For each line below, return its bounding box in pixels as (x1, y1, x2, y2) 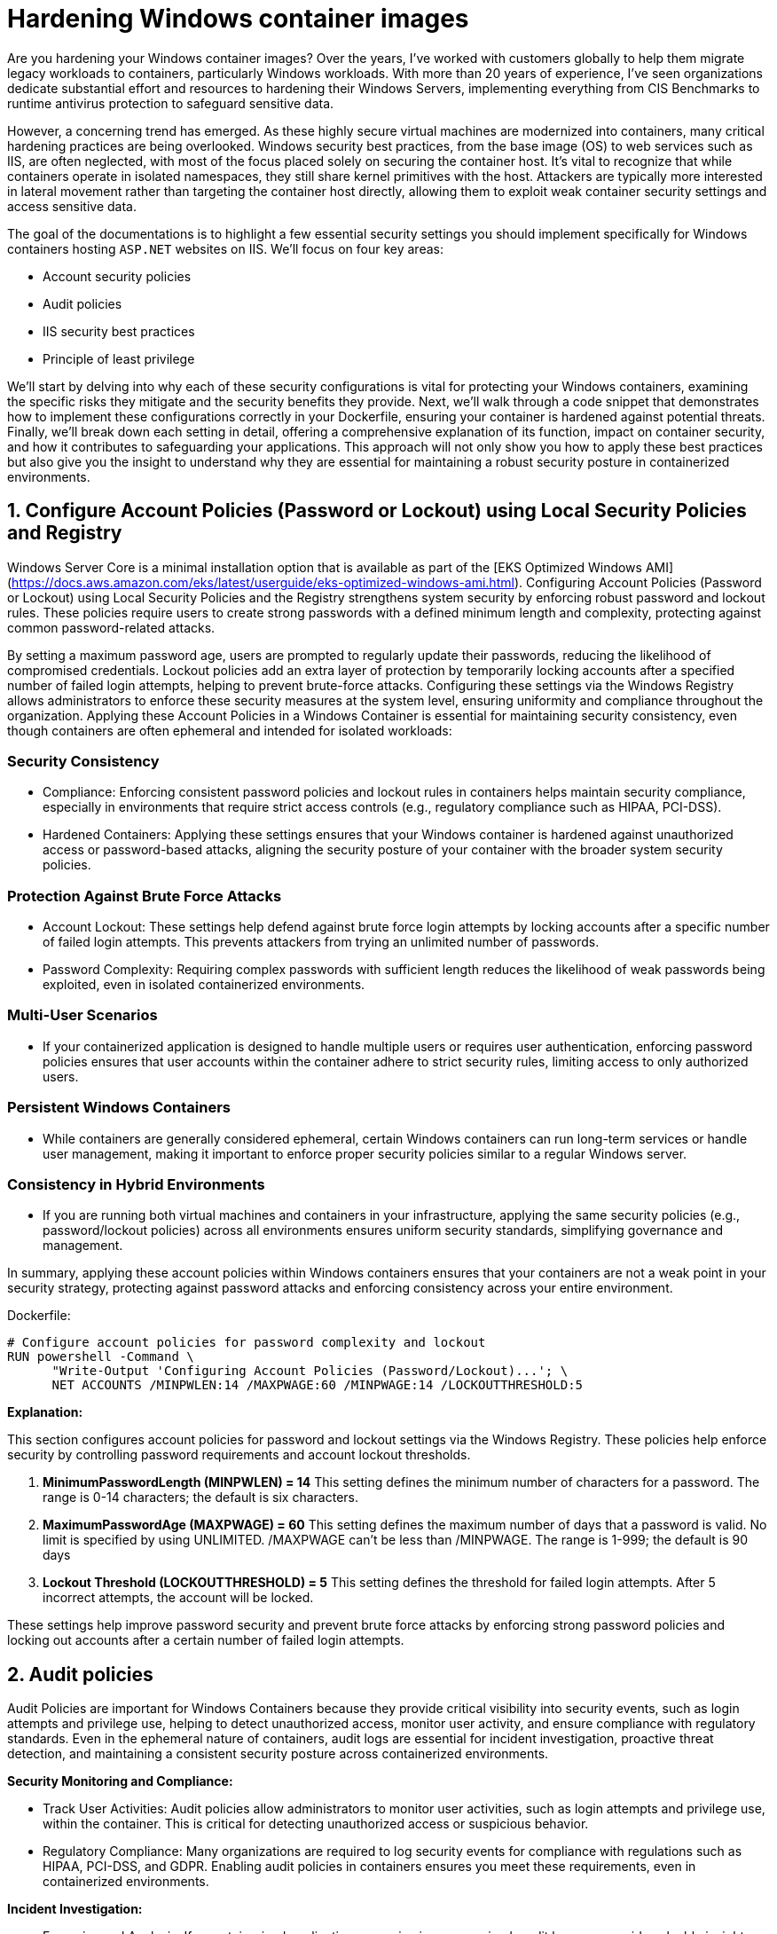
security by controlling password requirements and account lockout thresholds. (7, 1447, 471, 1463)
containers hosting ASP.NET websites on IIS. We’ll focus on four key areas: (7, 240, 443, 256)
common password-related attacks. (7, 619, 216, 635)
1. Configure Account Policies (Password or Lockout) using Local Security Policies (7, 499, 747, 523)
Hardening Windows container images (7, 4, 469, 34)
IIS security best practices (43, 323, 195, 339)
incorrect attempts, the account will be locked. (43, 1590, 314, 1606)
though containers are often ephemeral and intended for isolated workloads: (7, 722, 452, 738)
